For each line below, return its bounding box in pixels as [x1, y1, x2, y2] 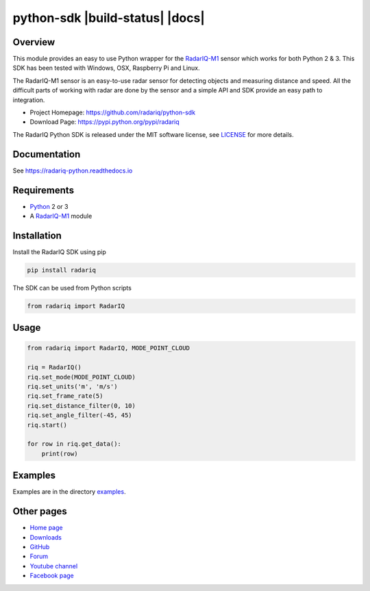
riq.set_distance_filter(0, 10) [27, 401, 136, 410]
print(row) [41, 449, 78, 457]
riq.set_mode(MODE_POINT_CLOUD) [27, 373, 136, 381]
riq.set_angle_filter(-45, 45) [27, 412, 133, 419]
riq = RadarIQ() [27, 364, 82, 371]
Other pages [12, 505, 68, 517]
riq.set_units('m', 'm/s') [27, 383, 118, 390]
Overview [12, 36, 56, 48]
